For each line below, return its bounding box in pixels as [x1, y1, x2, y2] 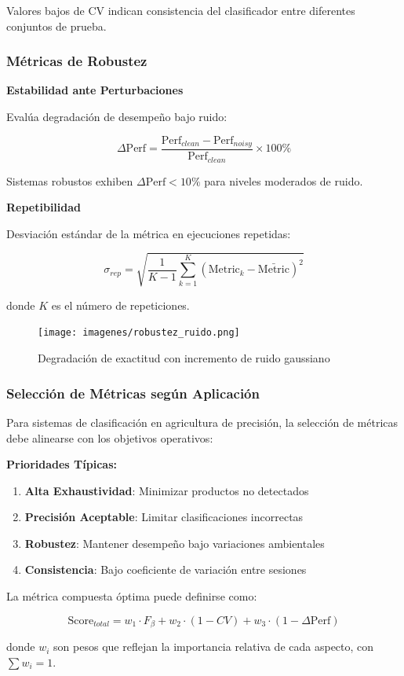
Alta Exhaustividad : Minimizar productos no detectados [24, 482, 309, 498]
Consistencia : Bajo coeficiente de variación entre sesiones [24, 561, 307, 578]
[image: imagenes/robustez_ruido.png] [38, 327, 240, 339]
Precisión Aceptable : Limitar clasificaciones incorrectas [24, 509, 304, 525]
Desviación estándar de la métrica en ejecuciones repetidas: [6, 225, 291, 241]
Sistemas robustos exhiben [6, 172, 133, 189]
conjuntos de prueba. [6, 17, 107, 34]
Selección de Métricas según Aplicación [6, 383, 260, 402]
